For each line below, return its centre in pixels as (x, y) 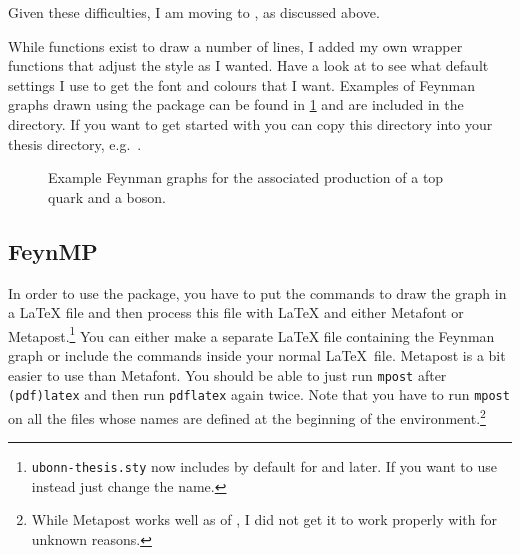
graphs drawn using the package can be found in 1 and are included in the (236, 104)
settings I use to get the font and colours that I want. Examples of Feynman (242, 84)
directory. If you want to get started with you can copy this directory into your (250, 123)
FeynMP (53, 250)
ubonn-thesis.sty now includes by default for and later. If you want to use (264, 466)
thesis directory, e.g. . (75, 143)
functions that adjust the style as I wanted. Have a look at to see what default (248, 65)
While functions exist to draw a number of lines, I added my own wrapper (235, 45)
